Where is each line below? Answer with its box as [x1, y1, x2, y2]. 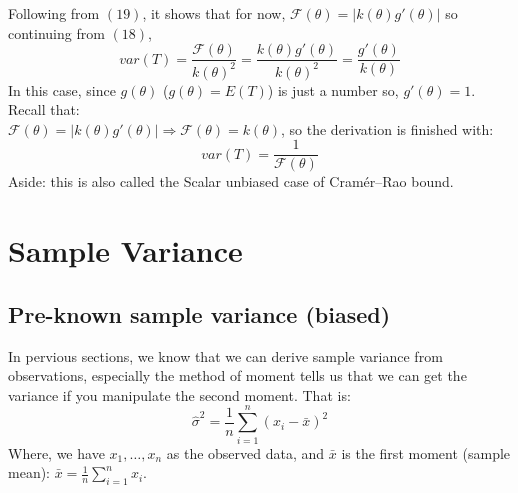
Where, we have [8, 442, 105, 463]
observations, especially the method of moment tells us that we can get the [8, 365, 467, 386]
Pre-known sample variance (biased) [8, 298, 391, 329]
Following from [8, 3, 100, 23]
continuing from [8, 22, 105, 43]
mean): [8, 462, 50, 483]
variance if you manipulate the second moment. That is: [8, 384, 351, 405]
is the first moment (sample [341, 442, 511, 463]
